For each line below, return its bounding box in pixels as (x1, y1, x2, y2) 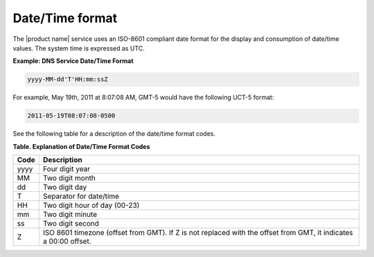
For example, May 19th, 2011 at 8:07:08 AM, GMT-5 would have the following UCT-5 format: (12, 94, 274, 102)
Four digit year (42, 164, 91, 174)
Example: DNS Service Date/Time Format (12, 57, 134, 65)
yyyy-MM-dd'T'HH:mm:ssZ (27, 76, 109, 83)
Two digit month (42, 173, 96, 183)
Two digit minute (42, 210, 97, 220)
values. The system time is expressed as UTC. (12, 44, 145, 52)
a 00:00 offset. (42, 236, 91, 246)
